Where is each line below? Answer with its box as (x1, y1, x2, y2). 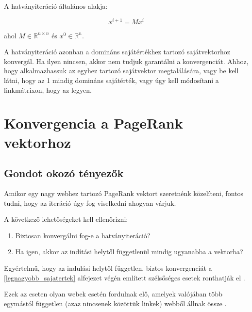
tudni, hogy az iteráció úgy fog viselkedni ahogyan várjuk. (4, 197, 176, 208)
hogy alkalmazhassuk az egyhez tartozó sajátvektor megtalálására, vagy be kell (4, 66, 239, 76)
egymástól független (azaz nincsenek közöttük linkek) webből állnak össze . (4, 298, 227, 308)
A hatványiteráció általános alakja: (4, 1, 108, 11)
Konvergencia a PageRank (4, 113, 183, 133)
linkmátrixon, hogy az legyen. (4, 84, 92, 95)
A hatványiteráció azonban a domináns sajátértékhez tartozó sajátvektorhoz (4, 47, 230, 57)
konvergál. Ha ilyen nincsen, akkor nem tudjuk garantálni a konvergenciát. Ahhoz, (4, 56, 249, 66)
